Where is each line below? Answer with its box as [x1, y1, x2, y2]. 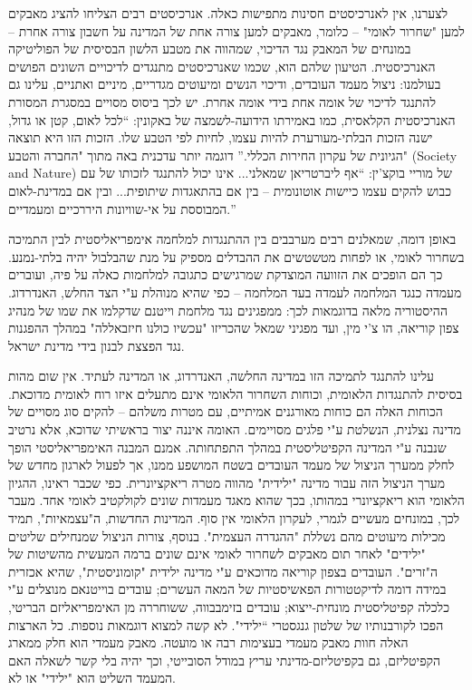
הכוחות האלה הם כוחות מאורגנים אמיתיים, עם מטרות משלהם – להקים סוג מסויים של [8, 402, 443, 421]
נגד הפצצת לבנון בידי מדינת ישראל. [8, 335, 185, 355]
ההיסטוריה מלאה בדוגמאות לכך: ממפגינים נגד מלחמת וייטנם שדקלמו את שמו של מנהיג [8, 300, 448, 319]
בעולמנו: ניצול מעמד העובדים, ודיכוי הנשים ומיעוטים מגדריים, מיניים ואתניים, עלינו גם [8, 74, 441, 93]
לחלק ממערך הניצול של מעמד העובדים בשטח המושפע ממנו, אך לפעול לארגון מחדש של [8, 455, 455, 474]
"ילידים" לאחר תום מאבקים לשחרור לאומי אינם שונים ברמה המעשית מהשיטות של [8, 544, 426, 563]
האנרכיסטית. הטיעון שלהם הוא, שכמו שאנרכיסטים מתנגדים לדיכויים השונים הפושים [8, 56, 436, 75]
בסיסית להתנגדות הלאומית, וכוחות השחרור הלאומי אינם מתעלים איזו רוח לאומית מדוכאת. [8, 384, 463, 403]
